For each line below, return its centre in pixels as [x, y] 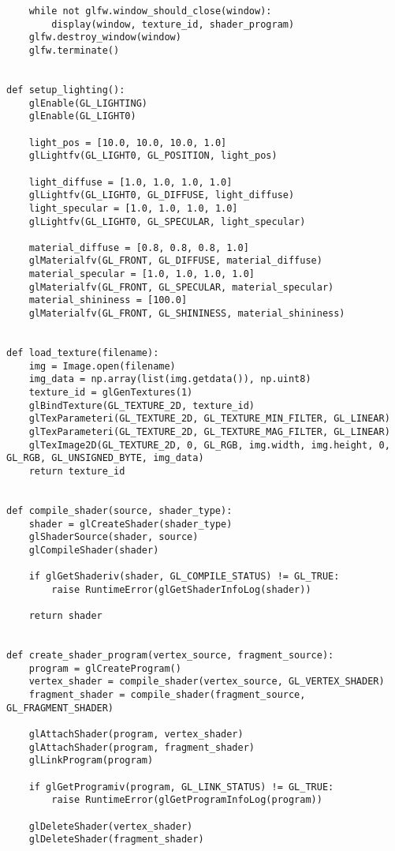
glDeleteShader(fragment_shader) [116, 840]
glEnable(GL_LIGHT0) [82, 116]
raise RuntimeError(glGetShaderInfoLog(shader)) [181, 589]
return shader [65, 616]
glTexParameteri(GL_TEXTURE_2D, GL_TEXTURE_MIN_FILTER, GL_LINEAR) [209, 419]
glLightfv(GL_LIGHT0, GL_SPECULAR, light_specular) [167, 221]
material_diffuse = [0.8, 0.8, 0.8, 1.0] [139, 247]
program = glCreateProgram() [105, 668]
